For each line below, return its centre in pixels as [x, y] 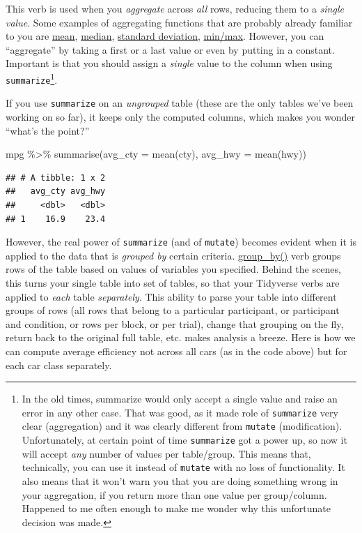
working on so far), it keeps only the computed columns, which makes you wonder [181, 116]
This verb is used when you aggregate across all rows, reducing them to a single [175, 8]
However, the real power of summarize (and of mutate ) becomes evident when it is [181, 242]
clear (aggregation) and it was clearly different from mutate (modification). [182, 426]
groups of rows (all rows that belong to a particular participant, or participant [173, 310]
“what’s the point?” [48, 130]
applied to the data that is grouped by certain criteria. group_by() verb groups [173, 255]
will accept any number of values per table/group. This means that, [166, 453]
